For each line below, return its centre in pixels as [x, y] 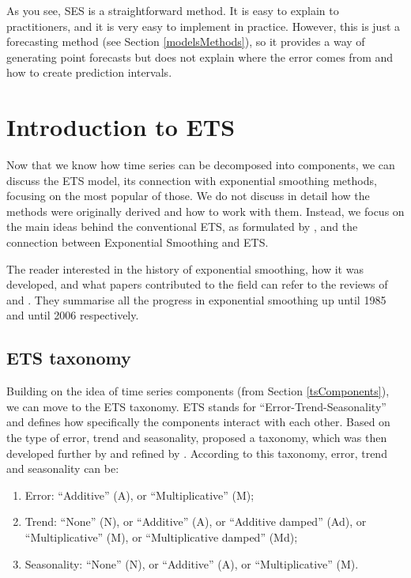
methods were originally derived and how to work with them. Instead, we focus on [205, 211]
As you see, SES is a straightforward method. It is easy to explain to [173, 10]
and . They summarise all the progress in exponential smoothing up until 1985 [196, 299]
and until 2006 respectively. [73, 315]
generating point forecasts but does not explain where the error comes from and [200, 57]
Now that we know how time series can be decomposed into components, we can [201, 165]
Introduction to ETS [121, 127]
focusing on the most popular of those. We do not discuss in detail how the [188, 196]
